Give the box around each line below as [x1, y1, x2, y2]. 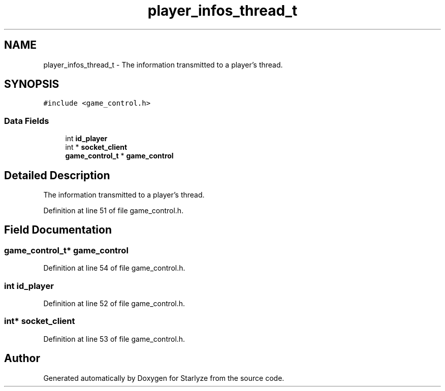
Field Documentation [4, 223, 112, 237]
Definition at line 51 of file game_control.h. [43, 206, 184, 215]
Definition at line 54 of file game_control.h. [43, 264, 185, 273]
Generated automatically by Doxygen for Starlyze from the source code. [43, 373, 284, 382]
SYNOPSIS [4, 78, 59, 91]
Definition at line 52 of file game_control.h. [43, 299, 185, 308]
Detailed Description [4, 169, 110, 182]
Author [4, 352, 40, 365]
